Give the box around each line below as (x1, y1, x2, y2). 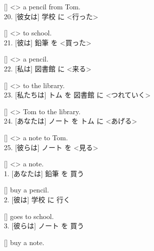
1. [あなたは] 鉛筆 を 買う (4, 168, 84, 178)
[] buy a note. (4, 237, 45, 247)
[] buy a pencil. (4, 185, 49, 195)
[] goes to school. (4, 211, 54, 221)
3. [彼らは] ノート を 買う (4, 220, 84, 231)
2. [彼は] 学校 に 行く (4, 194, 71, 204)
